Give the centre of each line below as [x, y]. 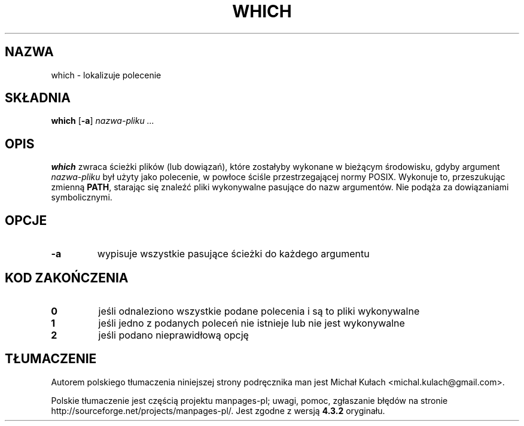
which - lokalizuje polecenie [106, 75]
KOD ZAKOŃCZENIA [67, 278]
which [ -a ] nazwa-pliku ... [103, 121]
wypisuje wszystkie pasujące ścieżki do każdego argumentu [233, 254]
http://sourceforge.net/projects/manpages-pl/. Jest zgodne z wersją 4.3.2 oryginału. [218, 410]
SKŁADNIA [38, 98]
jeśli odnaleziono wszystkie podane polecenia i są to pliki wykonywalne [259, 311]
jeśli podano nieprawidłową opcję [173, 335]
